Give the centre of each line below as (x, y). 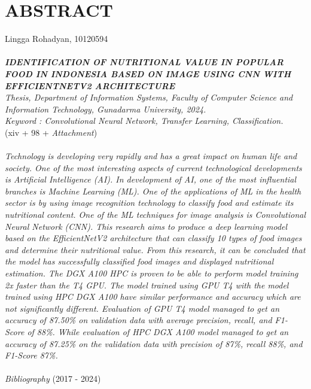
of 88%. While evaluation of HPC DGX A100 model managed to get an (158, 331)
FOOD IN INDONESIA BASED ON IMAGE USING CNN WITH (148, 73)
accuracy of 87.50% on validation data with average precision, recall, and (138, 320)
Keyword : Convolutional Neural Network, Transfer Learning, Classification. (144, 121)
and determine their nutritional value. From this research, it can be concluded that (155, 249)
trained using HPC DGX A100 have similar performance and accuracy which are (153, 297)
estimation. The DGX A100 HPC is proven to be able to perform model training (152, 273)
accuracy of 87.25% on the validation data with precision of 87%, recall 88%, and (154, 343)
